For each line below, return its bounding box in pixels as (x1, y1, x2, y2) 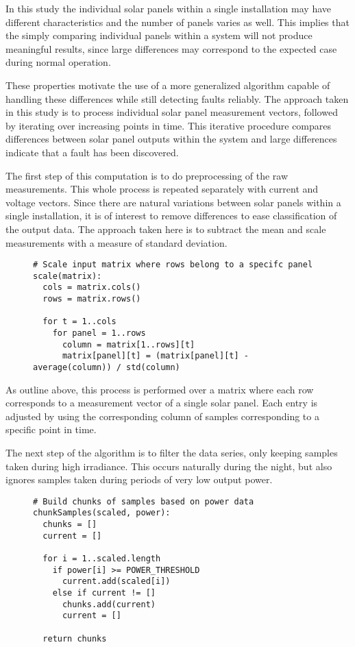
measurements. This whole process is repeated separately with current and (5, 182, 319, 196)
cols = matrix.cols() (42, 282, 141, 293)
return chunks (42, 633, 107, 644)
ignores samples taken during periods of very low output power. (5, 472, 273, 487)
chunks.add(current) (62, 599, 156, 609)
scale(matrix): (33, 271, 102, 281)
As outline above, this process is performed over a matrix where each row (5, 382, 314, 396)
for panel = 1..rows (52, 328, 146, 339)
